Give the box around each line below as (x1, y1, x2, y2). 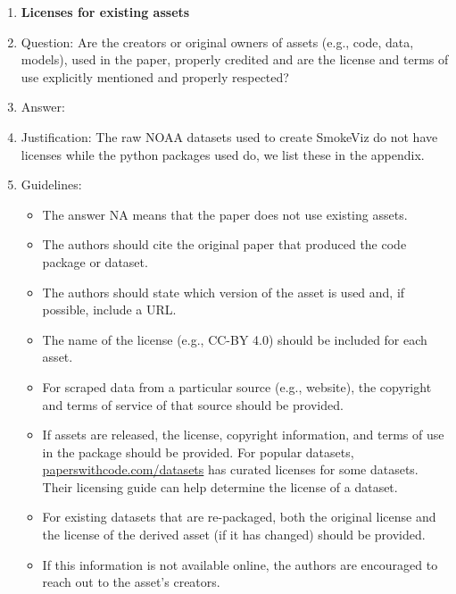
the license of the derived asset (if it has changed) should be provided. (42, 525, 426, 544)
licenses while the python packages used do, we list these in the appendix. (21, 145, 425, 163)
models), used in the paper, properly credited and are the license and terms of (21, 50, 449, 69)
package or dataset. (42, 252, 148, 271)
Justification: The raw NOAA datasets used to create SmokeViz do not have (21, 127, 438, 146)
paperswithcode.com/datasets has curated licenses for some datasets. (42, 460, 419, 479)
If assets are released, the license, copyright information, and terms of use (42, 425, 444, 444)
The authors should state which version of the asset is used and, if (42, 282, 405, 301)
